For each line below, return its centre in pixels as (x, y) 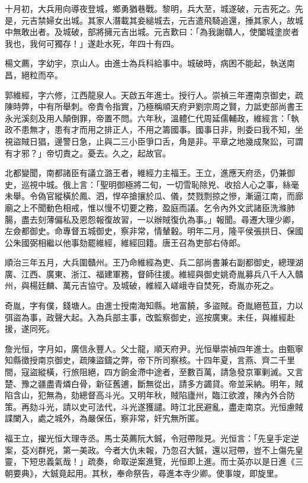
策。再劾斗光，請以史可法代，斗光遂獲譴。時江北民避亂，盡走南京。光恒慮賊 (154, 406)
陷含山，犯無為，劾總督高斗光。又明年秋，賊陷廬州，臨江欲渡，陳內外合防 (150, 395)
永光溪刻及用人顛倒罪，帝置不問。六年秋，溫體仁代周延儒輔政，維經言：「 (148, 118)
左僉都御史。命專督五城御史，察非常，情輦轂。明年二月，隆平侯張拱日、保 (150, 231)
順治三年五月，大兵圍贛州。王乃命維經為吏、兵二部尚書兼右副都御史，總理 (150, 262)
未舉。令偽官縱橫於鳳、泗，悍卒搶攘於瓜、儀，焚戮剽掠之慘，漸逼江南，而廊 (154, 196)
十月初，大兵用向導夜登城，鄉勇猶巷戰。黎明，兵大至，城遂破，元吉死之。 (150, 8)
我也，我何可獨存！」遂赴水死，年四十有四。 (92, 43)
